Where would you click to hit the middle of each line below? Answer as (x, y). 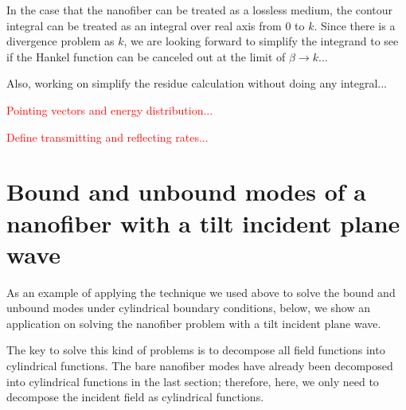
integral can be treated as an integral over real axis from (144, 25)
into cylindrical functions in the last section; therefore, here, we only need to (193, 381)
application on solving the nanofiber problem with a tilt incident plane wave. (194, 323)
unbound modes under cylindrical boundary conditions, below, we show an (188, 308)
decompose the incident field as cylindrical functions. (135, 397)
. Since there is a (355, 25)
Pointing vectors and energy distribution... (110, 109)
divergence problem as (61, 41)
